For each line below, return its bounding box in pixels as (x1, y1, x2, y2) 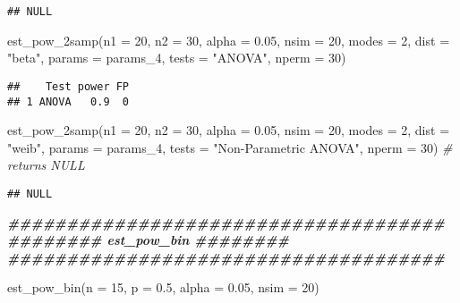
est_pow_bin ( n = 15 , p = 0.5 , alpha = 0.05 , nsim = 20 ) (7, 278, 319, 297)
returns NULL (7, 156, 85, 174)
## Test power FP (7, 80, 130, 93)
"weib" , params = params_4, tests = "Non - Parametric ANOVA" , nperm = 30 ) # (7, 138, 453, 156)
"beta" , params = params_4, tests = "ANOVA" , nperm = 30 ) (7, 48, 346, 67)
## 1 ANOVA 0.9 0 (7, 95, 130, 108)
